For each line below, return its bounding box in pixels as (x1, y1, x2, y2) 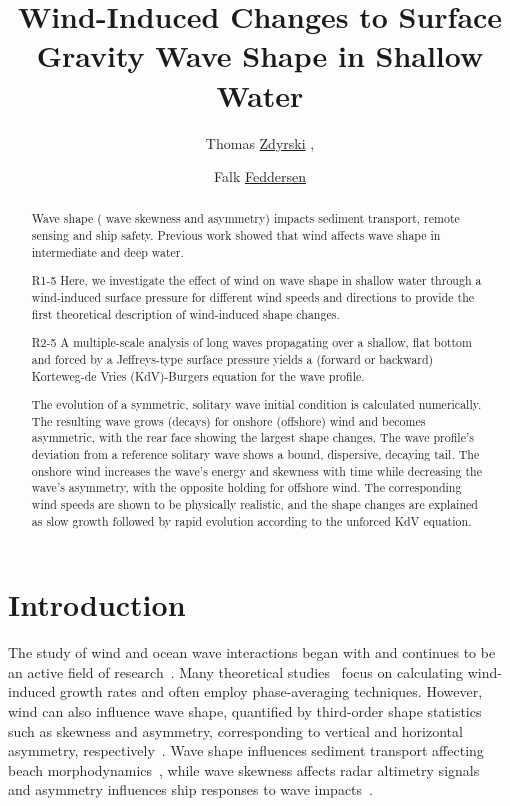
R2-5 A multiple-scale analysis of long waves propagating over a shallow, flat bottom (31, 334, 472, 351)
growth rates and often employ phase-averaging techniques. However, (60, 681, 483, 702)
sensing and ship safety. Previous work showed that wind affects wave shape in (31, 227, 441, 244)
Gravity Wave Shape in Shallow (36, 35, 484, 76)
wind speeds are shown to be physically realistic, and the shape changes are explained (31, 496, 478, 512)
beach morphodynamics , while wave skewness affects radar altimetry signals (8, 759, 480, 780)
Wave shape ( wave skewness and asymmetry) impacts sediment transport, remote (31, 210, 460, 227)
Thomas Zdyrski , (205, 132, 315, 153)
